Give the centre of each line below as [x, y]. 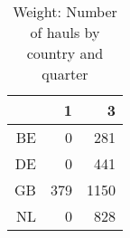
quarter [65, 74]
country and [65, 53]
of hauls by [65, 32]
